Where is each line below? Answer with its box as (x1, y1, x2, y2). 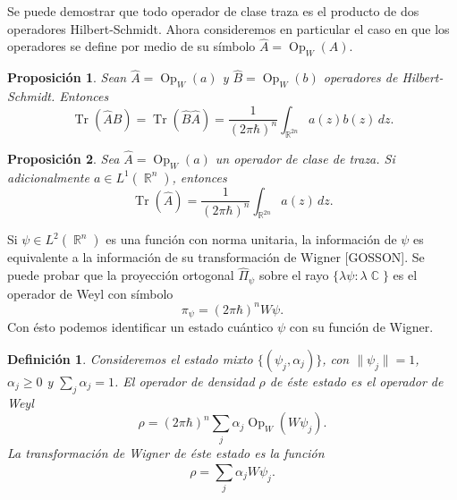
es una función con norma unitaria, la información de (106, 230, 397, 249)
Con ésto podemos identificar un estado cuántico (7, 318, 274, 336)
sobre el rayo (258, 266, 329, 284)
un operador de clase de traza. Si (215, 148, 395, 167)
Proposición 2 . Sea (7, 148, 120, 167)
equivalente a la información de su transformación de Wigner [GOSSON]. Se (7, 248, 425, 267)
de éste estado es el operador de (269, 371, 444, 390)
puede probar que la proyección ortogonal (7, 266, 234, 284)
